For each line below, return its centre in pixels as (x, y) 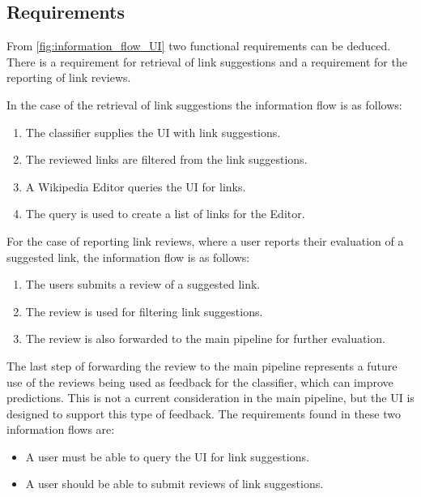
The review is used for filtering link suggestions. (144, 311)
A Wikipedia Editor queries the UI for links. (136, 186)
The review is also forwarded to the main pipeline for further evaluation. (205, 338)
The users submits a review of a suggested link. (143, 284)
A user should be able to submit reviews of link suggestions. (174, 484)
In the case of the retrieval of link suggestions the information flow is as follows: (204, 104)
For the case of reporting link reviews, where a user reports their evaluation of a (205, 240)
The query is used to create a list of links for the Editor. (165, 214)
